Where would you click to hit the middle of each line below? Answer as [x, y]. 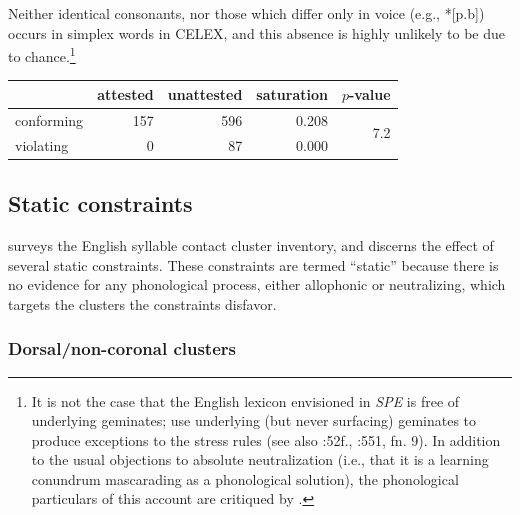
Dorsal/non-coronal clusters [122, 348]
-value [369, 93]
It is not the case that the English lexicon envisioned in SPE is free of [245, 400]
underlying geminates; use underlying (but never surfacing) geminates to [254, 420]
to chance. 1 [42, 54]
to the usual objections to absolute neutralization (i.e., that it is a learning [260, 459]
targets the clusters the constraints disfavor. [142, 303]
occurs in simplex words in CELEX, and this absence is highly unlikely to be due [256, 32]
